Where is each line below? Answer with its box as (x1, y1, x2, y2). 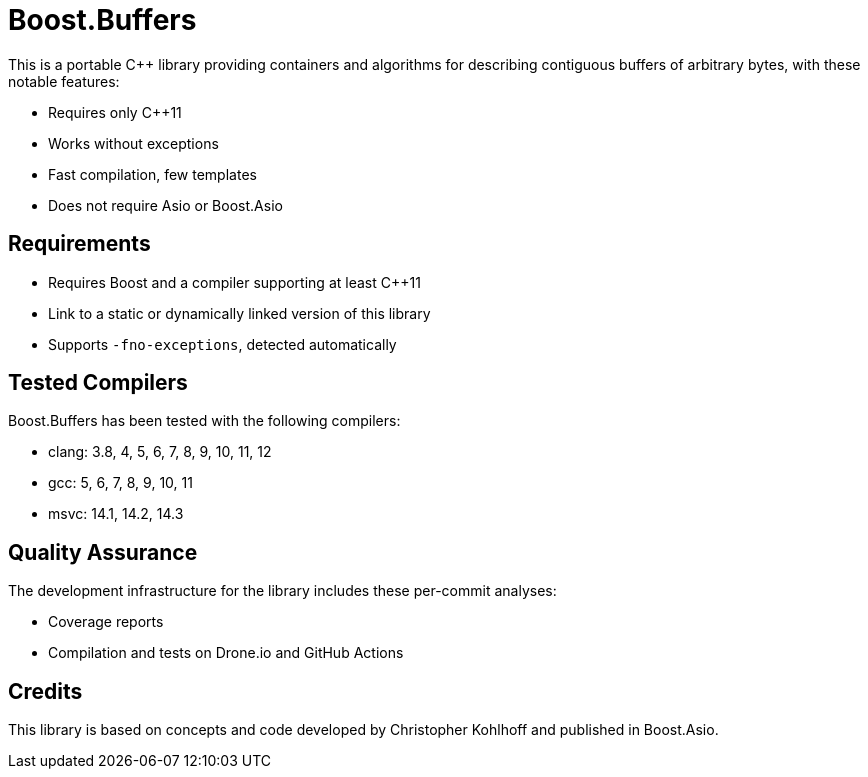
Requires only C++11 (48, 103, 182, 121)
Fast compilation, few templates (48, 165, 257, 183)
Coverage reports (48, 613, 164, 631)
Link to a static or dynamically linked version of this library (48, 304, 431, 322)
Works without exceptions (48, 134, 219, 152)
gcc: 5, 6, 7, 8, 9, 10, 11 (48, 474, 193, 492)
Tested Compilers (8, 370, 188, 396)
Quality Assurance (8, 539, 198, 565)
